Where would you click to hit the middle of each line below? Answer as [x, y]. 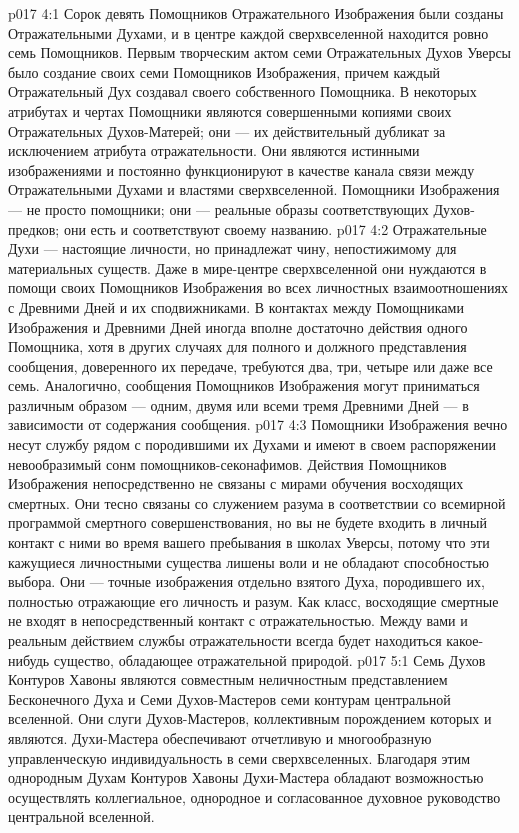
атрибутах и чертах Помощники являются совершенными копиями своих [230, 110]
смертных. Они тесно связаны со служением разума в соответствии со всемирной [257, 502]
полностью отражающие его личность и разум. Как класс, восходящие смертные [253, 600]
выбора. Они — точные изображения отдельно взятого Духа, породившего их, [246, 581]
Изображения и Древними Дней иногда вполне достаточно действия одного [238, 326]
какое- [465, 640]
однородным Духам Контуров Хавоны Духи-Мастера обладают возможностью [246, 777]
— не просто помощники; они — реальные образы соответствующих [218, 208]
